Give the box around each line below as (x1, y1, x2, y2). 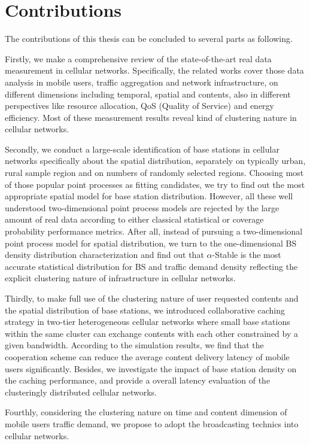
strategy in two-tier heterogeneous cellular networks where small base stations (5, 315, 290, 328)
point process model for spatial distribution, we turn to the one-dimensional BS (5, 236, 297, 249)
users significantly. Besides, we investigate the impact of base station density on (5, 362, 297, 375)
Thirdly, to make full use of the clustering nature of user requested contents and (5, 292, 299, 304)
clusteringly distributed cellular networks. (5, 385, 157, 398)
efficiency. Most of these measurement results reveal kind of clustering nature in (5, 111, 297, 123)
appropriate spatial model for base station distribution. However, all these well (5, 190, 293, 202)
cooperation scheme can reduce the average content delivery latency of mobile (5, 350, 290, 363)
